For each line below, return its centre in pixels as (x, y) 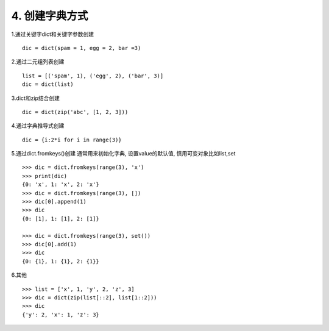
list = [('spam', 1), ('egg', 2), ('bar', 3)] (93, 76)
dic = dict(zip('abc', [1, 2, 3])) (75, 112)
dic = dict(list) (48, 84)
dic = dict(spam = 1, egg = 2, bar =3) (82, 48)
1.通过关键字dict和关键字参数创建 (53, 34)
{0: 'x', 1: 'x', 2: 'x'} (61, 185)
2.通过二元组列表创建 (38, 62)
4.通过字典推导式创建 (38, 126)
